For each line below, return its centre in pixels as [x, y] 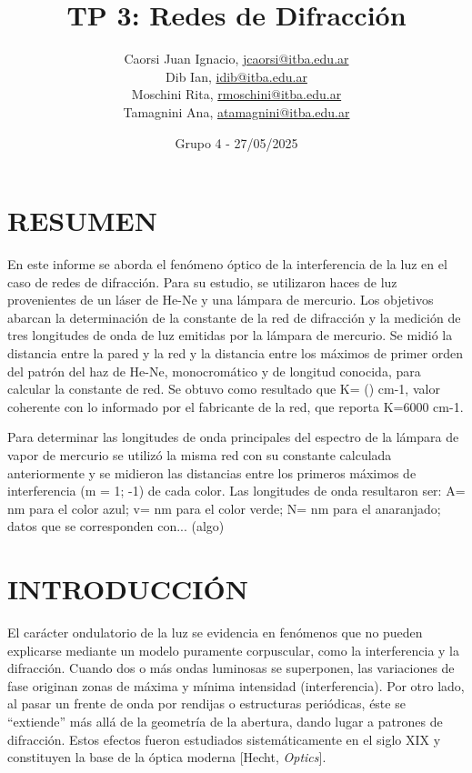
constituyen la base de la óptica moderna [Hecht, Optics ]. [167, 757]
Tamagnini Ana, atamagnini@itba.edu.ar [236, 111]
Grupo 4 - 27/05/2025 [236, 142]
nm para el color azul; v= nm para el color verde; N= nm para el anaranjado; [224, 508]
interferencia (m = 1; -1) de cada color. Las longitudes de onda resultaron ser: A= [236, 491]
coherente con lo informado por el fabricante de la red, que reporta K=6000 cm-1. [236, 406]
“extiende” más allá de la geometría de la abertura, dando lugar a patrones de [225, 722]
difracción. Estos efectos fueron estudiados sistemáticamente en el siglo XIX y [224, 739]
